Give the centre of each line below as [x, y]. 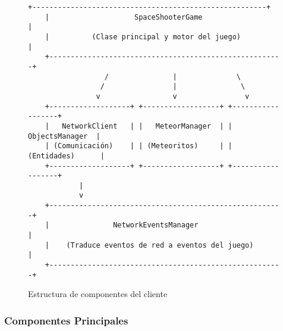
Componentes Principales [66, 320]
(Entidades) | [66, 156]
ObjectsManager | [64, 136]
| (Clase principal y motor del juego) [143, 37]
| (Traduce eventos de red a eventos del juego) [149, 245]
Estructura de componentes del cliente [98, 294]
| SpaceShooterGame [124, 17]
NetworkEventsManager [156, 225]
